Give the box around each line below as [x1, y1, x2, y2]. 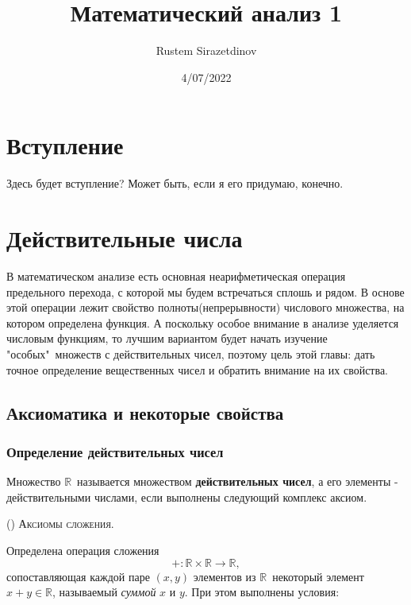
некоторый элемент [272, 568, 364, 584]
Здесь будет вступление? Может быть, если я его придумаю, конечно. [6, 175, 344, 192]
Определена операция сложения [6, 541, 159, 558]
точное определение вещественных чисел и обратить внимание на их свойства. [6, 361, 389, 378]
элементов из [193, 568, 256, 584]
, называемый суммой [52, 584, 156, 600]
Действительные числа [6, 222, 243, 254]
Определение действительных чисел [6, 441, 224, 461]
